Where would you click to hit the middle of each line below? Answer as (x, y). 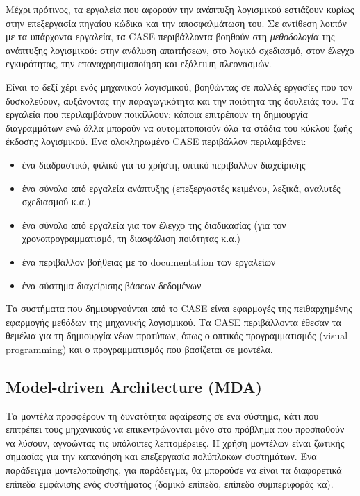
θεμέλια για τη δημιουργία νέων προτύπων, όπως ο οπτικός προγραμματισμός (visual (177, 335)
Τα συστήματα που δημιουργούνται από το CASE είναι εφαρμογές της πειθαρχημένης (179, 308)
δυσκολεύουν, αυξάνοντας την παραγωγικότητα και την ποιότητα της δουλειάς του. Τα (180, 100)
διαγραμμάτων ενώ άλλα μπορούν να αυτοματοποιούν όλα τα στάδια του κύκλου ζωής (179, 127)
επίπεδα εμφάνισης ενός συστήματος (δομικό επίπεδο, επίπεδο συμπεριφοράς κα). (170, 483)
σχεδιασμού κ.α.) (56, 202)
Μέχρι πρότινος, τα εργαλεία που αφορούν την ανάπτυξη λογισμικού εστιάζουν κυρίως (180, 9)
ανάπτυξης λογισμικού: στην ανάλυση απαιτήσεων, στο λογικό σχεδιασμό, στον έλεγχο (180, 50)
